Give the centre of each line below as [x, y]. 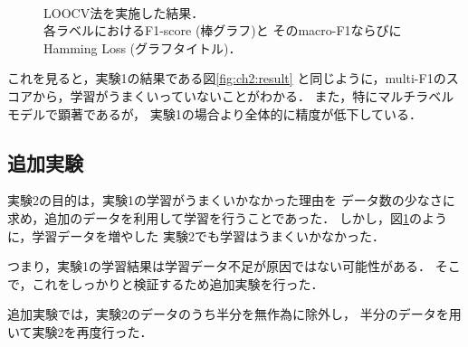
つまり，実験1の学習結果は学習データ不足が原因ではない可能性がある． [220, 266]
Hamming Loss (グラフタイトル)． [143, 47]
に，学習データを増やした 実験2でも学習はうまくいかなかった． [196, 235]
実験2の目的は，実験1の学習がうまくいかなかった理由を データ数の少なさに [231, 200]
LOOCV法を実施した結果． [124, 12]
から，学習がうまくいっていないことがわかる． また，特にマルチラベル [243, 95]
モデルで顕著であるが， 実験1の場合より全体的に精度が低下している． [215, 113]
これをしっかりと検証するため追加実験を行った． [178, 283]
